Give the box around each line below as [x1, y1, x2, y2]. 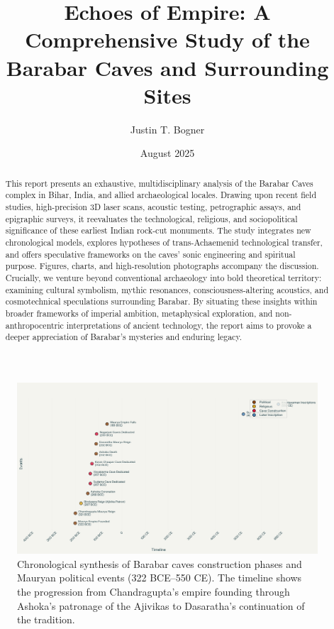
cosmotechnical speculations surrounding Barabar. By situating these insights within [5, 295, 318, 307]
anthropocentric [5, 319, 64, 331]
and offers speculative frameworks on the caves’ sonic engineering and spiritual [5, 248, 296, 260]
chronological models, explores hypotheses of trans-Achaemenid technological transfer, [5, 236, 323, 248]
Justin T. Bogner [130, 121, 205, 136]
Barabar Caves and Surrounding [6, 53, 329, 82]
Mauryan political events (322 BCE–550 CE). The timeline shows [17, 570, 302, 585]
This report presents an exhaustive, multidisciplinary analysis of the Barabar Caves [5, 177, 313, 189]
